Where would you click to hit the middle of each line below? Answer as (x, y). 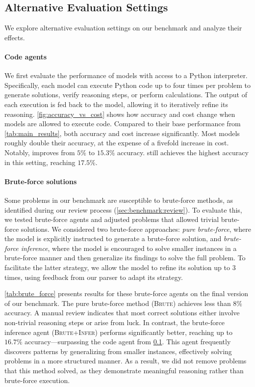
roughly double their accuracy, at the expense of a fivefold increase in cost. (117, 143)
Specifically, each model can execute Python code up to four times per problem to (128, 85)
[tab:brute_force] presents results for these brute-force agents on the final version (127, 293)
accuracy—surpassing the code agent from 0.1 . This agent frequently (128, 342)
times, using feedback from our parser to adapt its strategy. (94, 277)
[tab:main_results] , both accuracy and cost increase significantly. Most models (122, 133)
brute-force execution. (37, 380)
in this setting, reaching (40, 162)
